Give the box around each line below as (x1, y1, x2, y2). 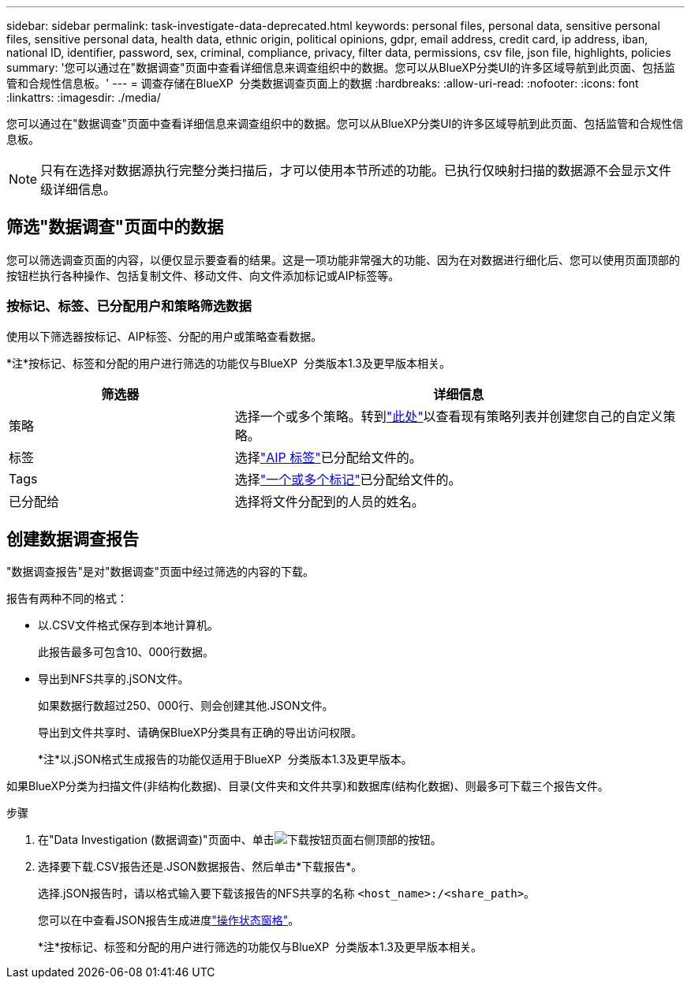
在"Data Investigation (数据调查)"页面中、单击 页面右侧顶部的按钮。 (38, 833, 442, 847)
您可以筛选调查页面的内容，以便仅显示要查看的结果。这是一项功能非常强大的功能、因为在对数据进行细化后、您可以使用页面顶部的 (6, 252, 680, 267)
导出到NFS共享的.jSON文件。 (38, 672, 189, 686)
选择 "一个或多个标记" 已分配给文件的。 (234, 471, 461, 487)
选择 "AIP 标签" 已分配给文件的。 (234, 449, 422, 465)
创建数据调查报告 (6, 529, 139, 550)
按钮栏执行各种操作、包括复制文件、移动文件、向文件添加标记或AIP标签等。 (6, 268, 400, 282)
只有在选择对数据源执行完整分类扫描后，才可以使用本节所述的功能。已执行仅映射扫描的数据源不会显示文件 (40, 162, 672, 178)
